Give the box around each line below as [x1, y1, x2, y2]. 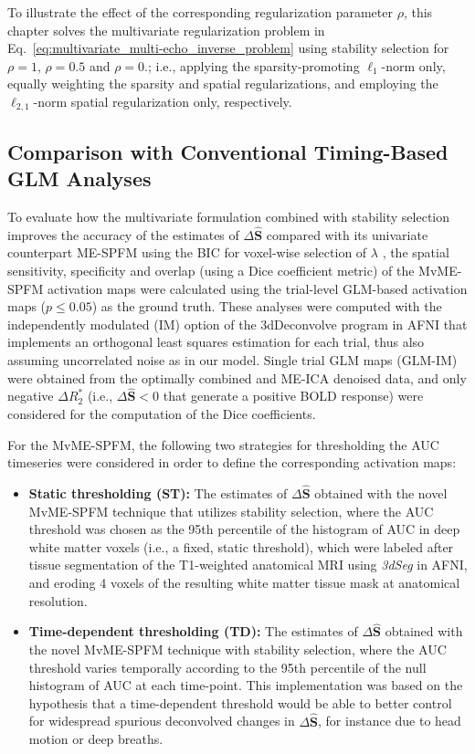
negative [7, 386, 54, 405]
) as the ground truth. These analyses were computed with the [91, 297, 442, 316]
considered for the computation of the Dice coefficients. [7, 403, 316, 423]
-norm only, [381, 56, 446, 75]
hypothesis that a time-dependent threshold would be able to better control [28, 693, 452, 712]
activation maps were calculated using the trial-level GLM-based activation [47, 278, 468, 298]
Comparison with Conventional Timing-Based [7, 137, 449, 165]
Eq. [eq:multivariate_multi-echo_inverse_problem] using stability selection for [7, 38, 449, 58]
